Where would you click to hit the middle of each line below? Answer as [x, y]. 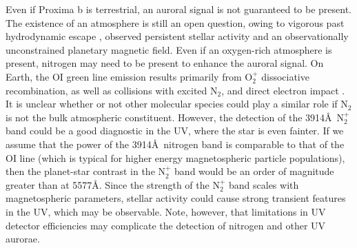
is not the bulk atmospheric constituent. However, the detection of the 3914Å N [175, 117]
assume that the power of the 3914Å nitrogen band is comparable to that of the [175, 144]
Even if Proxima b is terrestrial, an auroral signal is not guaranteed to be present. [178, 9]
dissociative [285, 76]
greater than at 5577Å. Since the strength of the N [113, 184]
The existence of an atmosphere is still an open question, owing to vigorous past [175, 22]
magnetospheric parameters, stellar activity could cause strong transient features [176, 198]
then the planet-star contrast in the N [86, 171]
